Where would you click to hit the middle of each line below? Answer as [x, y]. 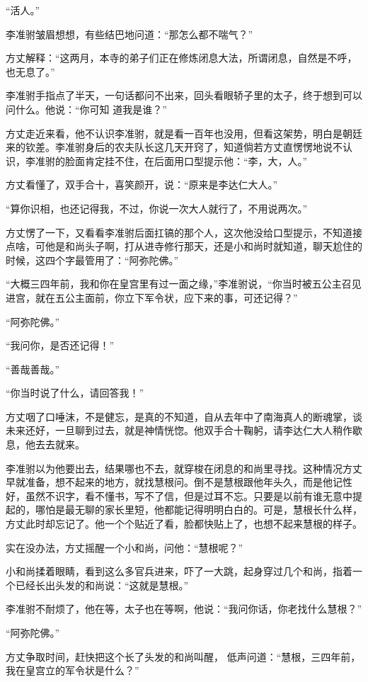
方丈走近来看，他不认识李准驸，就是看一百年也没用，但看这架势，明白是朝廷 [184, 133]
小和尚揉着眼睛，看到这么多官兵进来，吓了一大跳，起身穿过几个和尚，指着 [179, 571]
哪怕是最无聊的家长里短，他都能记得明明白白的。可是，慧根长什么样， [199, 510]
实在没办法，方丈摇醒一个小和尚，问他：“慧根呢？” [125, 547]
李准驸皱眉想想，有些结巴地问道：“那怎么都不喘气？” [130, 34]
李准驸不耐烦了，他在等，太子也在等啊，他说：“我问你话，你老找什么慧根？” [184, 609]
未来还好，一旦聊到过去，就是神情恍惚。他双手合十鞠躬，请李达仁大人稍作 [179, 430]
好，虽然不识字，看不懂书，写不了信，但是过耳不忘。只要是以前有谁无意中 [179, 495]
